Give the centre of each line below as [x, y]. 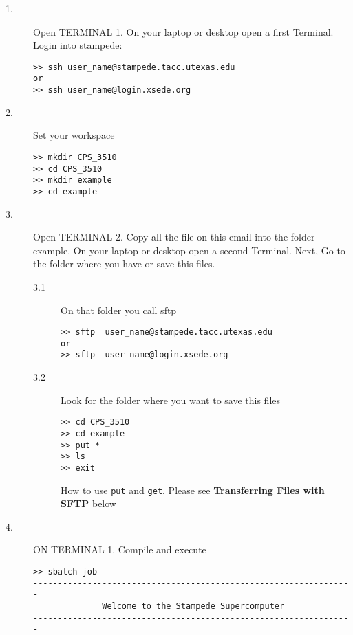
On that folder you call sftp [119, 310]
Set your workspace [74, 135]
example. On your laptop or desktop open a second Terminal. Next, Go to [189, 250]
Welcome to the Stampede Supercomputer [193, 606]
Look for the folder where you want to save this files [171, 400]
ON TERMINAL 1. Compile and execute [120, 549]
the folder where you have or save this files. [124, 264]
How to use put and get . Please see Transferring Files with [193, 490]
